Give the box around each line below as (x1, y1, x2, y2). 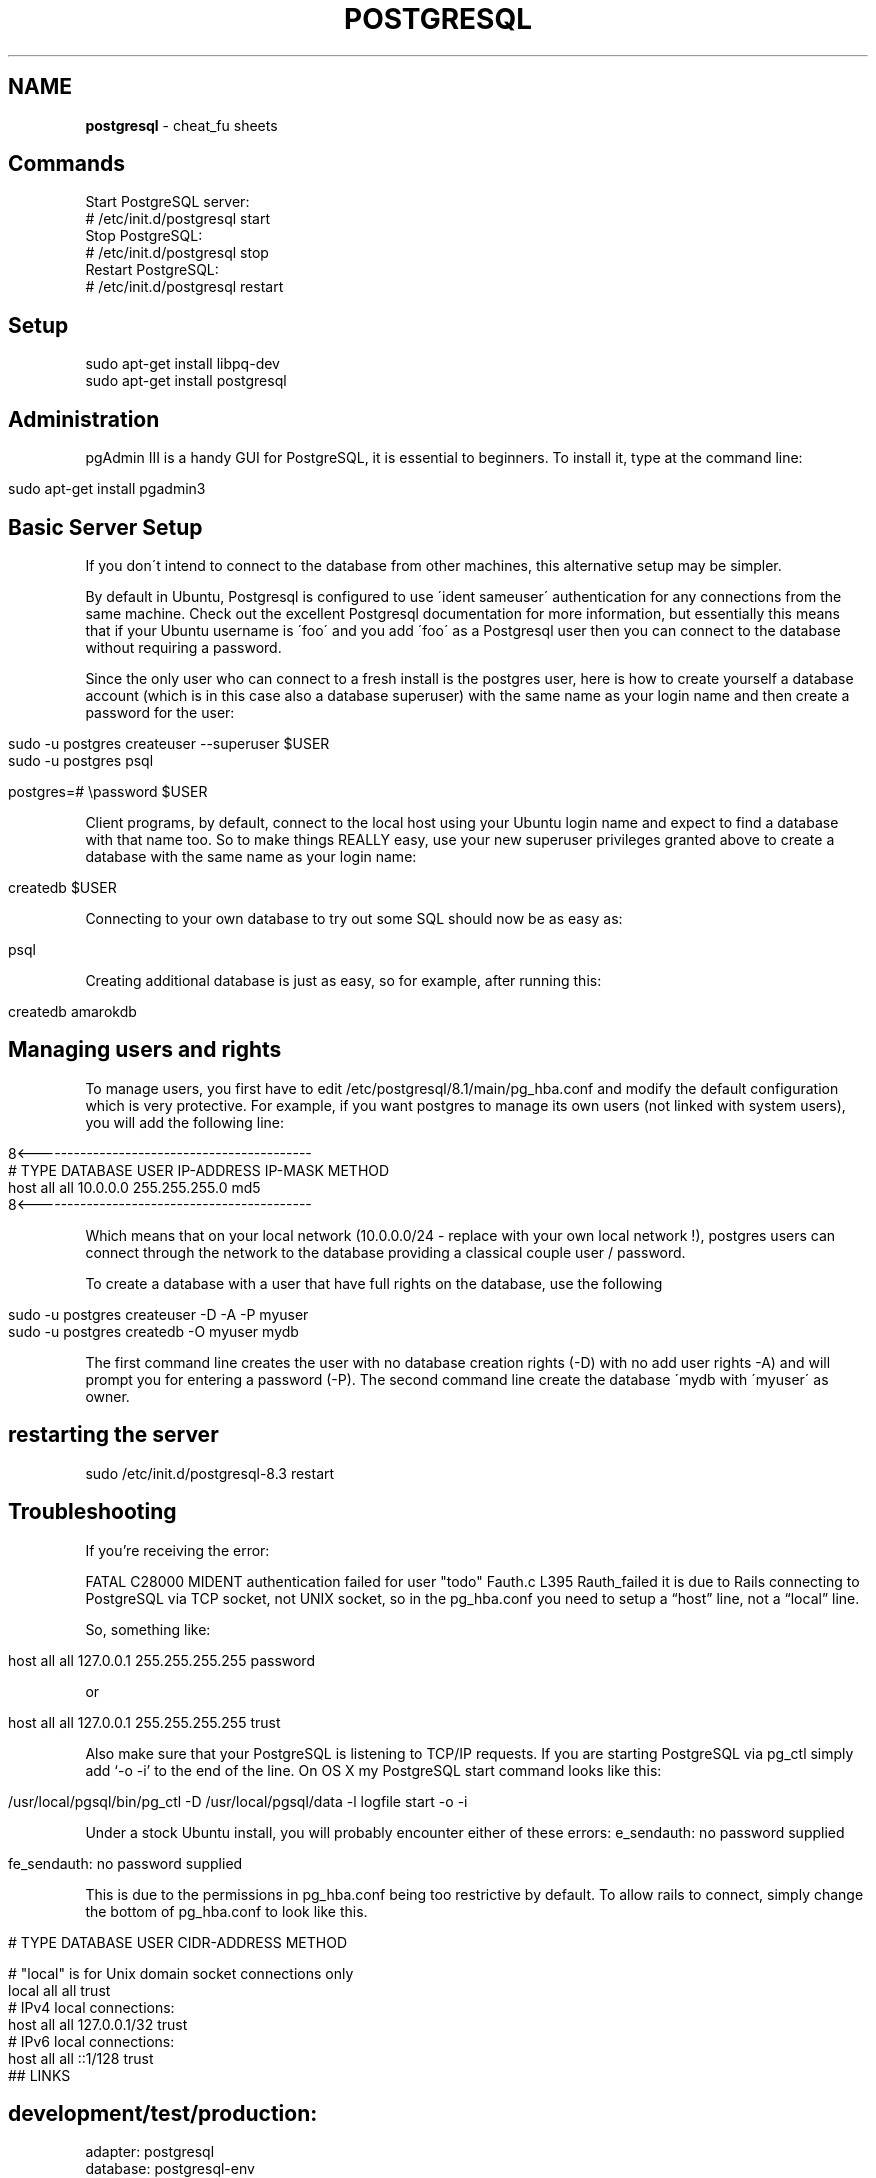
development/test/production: (8, 2100, 318, 2126)
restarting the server (8, 1422, 219, 1448)
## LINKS (8, 2066, 71, 2084)
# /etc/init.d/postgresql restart (85, 278, 284, 296)
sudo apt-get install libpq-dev (85, 355, 280, 373)
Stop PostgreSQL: (85, 227, 203, 245)
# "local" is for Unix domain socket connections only (8, 1964, 354, 1982)
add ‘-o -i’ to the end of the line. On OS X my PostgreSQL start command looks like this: (85, 1761, 662, 1779)
